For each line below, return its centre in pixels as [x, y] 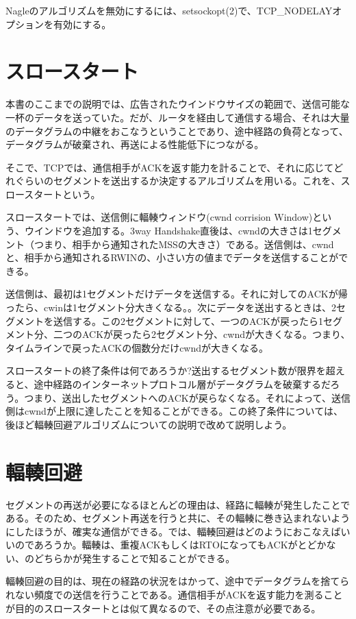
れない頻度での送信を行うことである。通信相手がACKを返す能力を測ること [174, 595]
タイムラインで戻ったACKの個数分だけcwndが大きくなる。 [137, 347]
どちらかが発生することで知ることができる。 [135, 558]
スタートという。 [62, 194]
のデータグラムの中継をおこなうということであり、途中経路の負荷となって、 [177, 131]
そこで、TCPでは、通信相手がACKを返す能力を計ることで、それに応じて [170, 167]
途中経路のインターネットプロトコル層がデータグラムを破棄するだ [182, 384]
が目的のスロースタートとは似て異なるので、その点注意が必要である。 [163, 608]
